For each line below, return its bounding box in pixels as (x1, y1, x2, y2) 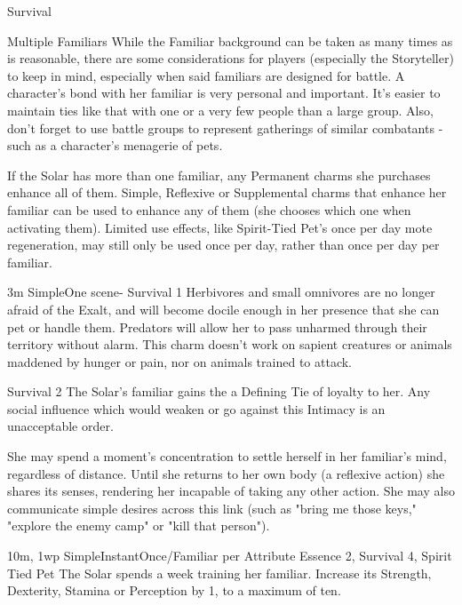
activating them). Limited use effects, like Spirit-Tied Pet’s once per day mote (7, 218, 433, 236)
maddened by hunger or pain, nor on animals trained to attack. (7, 352, 352, 370)
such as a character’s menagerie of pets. (7, 136, 223, 155)
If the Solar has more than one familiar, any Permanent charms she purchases (7, 165, 431, 184)
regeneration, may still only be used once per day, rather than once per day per (7, 235, 440, 254)
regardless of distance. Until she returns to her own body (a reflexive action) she (7, 464, 445, 482)
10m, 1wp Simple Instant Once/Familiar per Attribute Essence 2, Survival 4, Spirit (7, 546, 452, 565)
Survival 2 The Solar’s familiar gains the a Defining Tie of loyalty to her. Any (7, 382, 431, 401)
